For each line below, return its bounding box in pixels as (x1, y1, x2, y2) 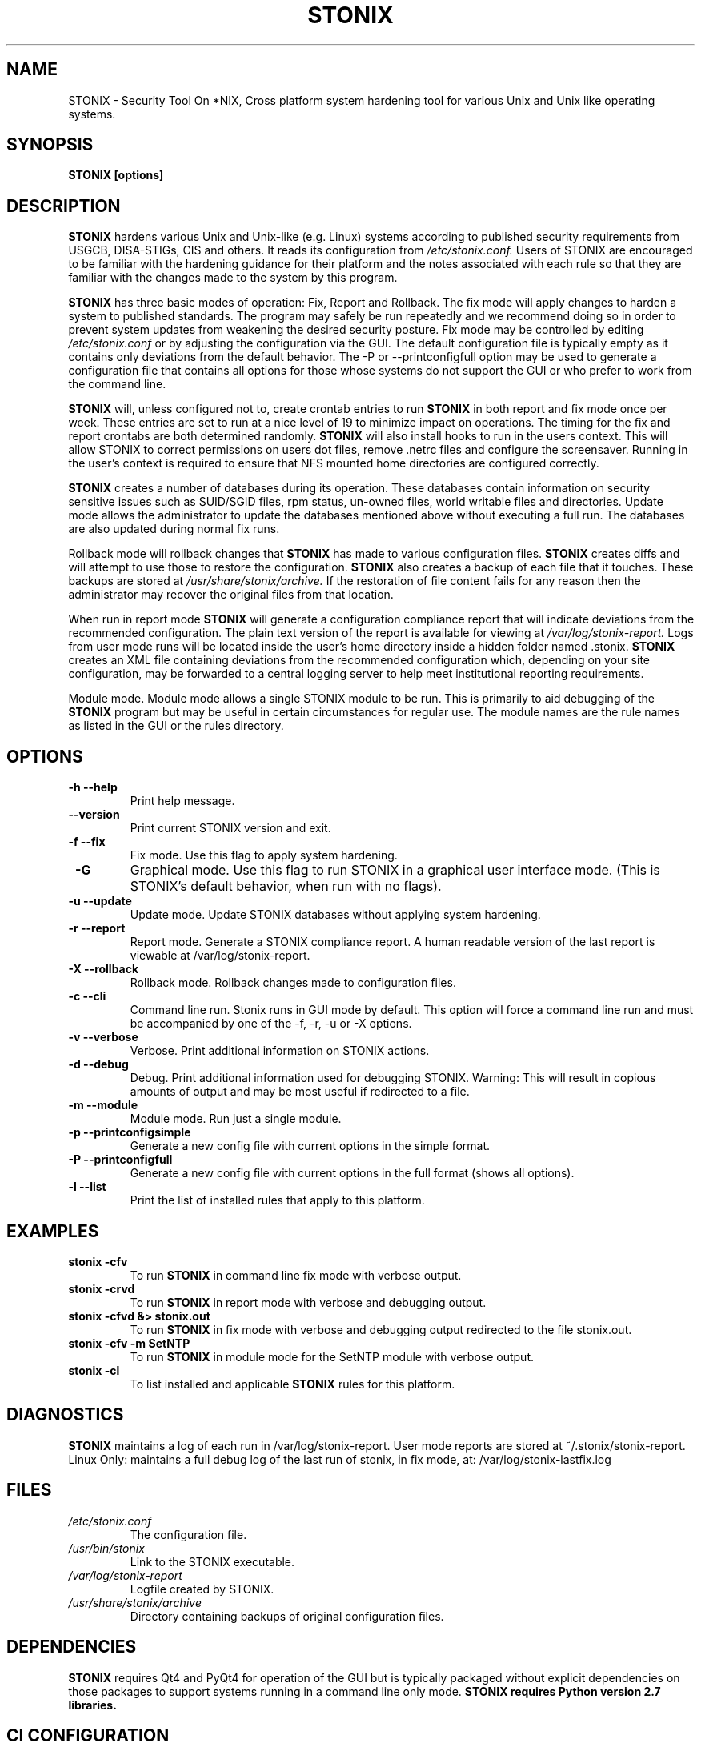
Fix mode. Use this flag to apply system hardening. (130, 848, 398, 863)
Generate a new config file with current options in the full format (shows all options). (130, 1166, 575, 1180)
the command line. (68, 377, 166, 391)
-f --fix (68, 835, 106, 849)
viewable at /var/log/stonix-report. (130, 948, 310, 963)
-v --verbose (68, 1030, 138, 1044)
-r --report (68, 921, 126, 936)
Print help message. (130, 794, 235, 808)
